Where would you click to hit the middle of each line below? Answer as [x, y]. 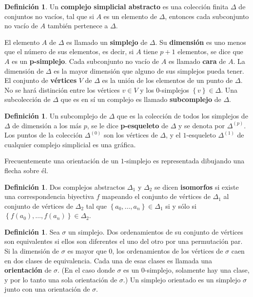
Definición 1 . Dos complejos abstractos [65, 187]
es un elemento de [130, 16]
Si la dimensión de [32, 251]
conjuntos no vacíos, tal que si [49, 16]
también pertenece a [78, 26]
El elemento [22, 42]
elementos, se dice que [210, 51]
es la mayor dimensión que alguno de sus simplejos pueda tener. [149, 70]
